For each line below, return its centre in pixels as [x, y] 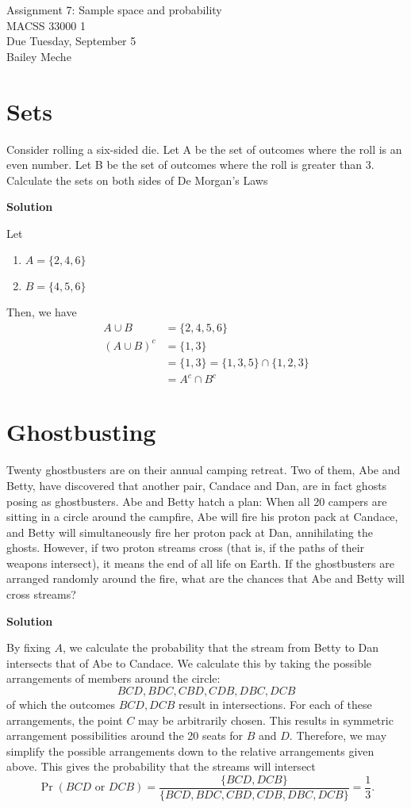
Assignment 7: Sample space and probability [114, 10]
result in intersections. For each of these [275, 705]
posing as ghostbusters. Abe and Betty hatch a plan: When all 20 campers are [197, 501]
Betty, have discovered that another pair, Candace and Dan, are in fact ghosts [197, 485]
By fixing [29, 647]
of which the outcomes [61, 705]
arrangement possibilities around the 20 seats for [125, 735]
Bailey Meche [39, 56]
